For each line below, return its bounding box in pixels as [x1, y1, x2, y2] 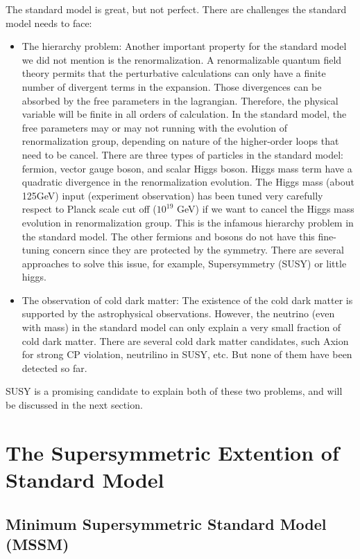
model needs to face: [6, 15, 92, 30]
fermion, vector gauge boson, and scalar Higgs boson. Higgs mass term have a [22, 161, 352, 175]
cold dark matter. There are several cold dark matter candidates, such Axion [22, 333, 349, 348]
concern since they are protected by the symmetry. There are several [53, 242, 344, 257]
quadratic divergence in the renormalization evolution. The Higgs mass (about [22, 175, 354, 189]
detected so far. [22, 360, 87, 375]
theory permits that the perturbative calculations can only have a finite [22, 66, 326, 80]
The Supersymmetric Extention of [6, 438, 339, 466]
